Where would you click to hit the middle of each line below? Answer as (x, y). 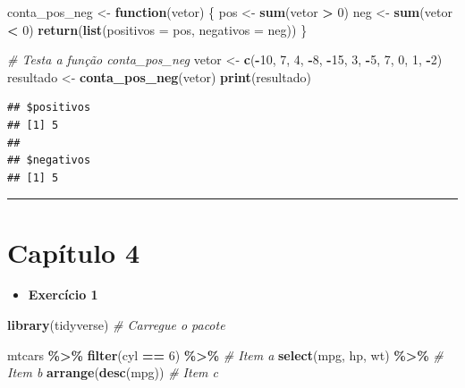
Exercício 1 (63, 295)
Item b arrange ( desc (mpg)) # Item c (113, 372)
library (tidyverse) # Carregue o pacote (116, 325)
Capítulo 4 (74, 252)
